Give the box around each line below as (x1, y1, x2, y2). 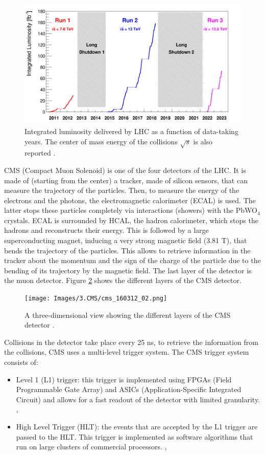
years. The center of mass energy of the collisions (25, 136, 178, 146)
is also (193, 136, 213, 146)
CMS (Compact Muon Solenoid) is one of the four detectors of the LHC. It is (4, 164, 246, 175)
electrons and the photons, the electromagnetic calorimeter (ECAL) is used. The (4, 194, 256, 205)
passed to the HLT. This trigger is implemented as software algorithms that (16, 431, 253, 442)
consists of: (4, 357, 38, 367)
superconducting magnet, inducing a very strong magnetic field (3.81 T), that (4, 235, 247, 246)
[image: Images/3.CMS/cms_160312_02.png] (25, 295, 167, 302)
